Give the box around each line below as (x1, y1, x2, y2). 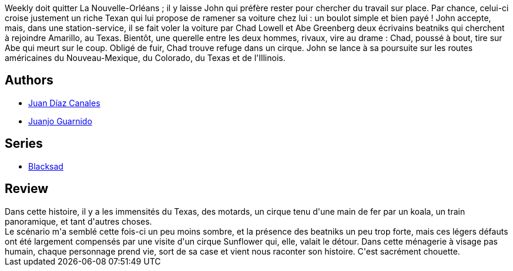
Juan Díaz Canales (28, 97, 100, 108)
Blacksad (28, 161, 63, 171)
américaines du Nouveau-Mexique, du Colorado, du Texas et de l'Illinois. (5, 53, 286, 63)
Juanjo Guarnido (28, 116, 92, 126)
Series (5, 136, 43, 151)
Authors (5, 73, 53, 88)
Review (5, 181, 49, 197)
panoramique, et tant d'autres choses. (5, 216, 152, 226)
